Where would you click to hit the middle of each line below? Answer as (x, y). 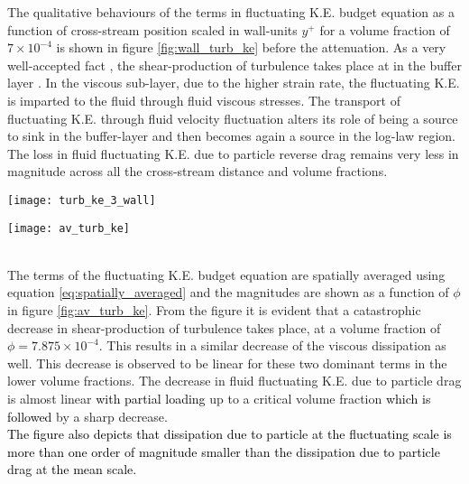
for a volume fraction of (385, 29)
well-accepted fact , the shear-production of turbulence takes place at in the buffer (234, 65)
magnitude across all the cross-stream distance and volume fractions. (198, 171)
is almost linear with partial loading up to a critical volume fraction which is (219, 398)
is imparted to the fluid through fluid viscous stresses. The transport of (204, 100)
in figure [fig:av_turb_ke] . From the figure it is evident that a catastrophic (214, 310)
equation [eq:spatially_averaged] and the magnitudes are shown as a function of (228, 292)
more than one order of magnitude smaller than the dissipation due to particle (224, 451)
